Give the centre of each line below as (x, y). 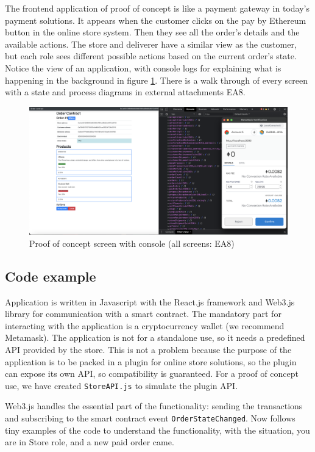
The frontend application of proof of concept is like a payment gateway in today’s (157, 8)
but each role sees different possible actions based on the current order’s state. (151, 56)
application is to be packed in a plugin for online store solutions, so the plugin (151, 361)
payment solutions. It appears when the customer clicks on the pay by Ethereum (156, 20)
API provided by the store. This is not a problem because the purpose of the (148, 350)
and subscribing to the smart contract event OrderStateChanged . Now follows (150, 418)
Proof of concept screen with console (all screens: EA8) (132, 243)
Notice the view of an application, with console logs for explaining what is (143, 67)
